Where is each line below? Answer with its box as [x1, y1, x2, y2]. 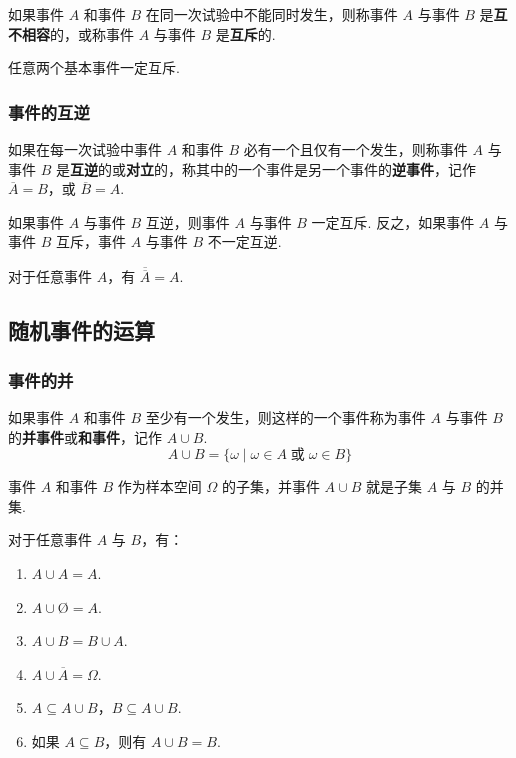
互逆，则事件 [145, 211, 230, 232]
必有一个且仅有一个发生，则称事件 [243, 139, 468, 159]
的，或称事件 [50, 23, 134, 44]
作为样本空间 [117, 476, 202, 497]
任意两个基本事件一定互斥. [8, 57, 180, 78]
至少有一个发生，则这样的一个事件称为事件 [145, 407, 426, 427]
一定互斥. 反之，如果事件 [311, 211, 475, 232]
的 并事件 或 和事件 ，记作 [8, 426, 162, 447]
